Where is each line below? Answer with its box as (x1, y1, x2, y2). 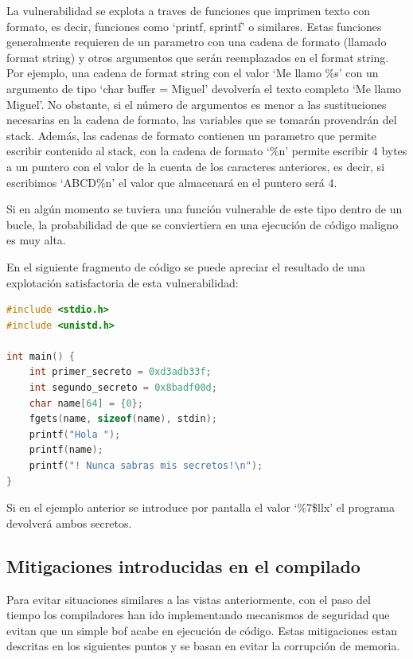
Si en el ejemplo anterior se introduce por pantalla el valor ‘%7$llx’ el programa (6, 499, 395, 516)
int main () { (6, 350, 75, 362)
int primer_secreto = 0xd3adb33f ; (29, 366, 212, 378)
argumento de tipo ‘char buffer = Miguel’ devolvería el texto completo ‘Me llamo (6, 80, 401, 96)
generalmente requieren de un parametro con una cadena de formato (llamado (6, 33, 387, 50)
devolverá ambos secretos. (6, 514, 132, 531)
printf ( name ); (29, 444, 103, 456)
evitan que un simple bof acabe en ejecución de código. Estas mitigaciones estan (6, 622, 397, 638)
